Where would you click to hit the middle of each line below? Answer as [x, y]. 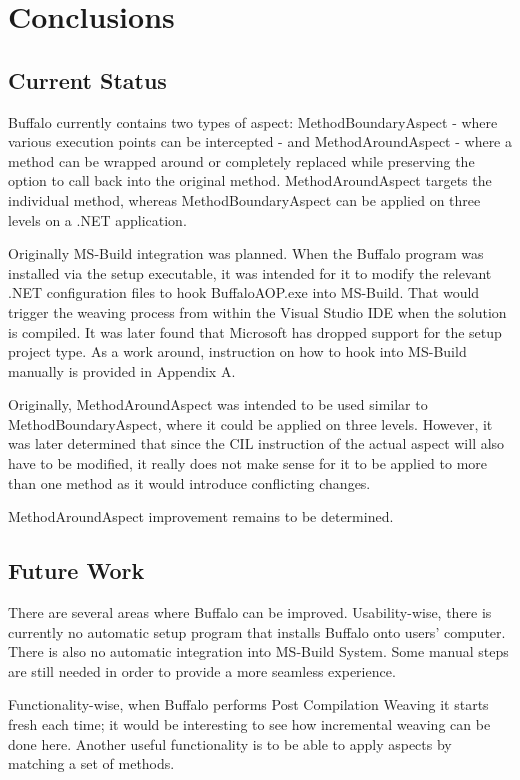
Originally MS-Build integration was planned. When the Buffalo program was [246, 253]
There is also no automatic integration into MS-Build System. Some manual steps [258, 651]
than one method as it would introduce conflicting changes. [189, 482]
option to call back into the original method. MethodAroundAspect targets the [250, 180]
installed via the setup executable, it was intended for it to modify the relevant [250, 272]
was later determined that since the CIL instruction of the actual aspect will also [256, 443]
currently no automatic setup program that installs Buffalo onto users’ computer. [257, 631]
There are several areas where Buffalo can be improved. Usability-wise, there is [250, 612]
